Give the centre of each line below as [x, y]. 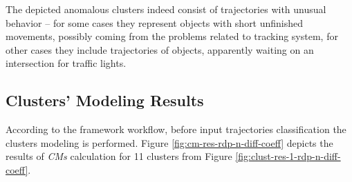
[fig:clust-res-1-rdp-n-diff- [288, 156]
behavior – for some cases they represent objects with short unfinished [155, 22]
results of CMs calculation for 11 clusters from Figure [119, 156]
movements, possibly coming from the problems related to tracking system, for [172, 36]
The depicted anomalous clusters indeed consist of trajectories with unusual [166, 9]
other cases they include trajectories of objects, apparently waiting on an [160, 49]
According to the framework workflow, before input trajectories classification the [176, 129]
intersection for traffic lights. [66, 63]
